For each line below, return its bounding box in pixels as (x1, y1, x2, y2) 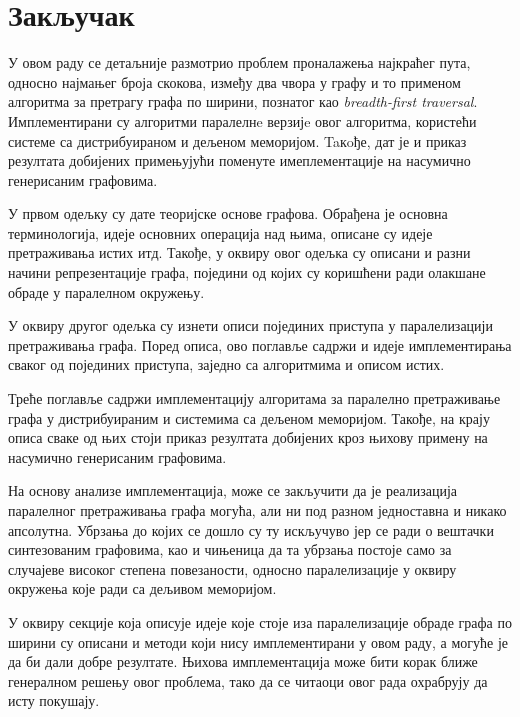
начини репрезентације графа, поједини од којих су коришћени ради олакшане (8, 262, 486, 283)
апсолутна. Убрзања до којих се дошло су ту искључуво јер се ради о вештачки (8, 519, 494, 540)
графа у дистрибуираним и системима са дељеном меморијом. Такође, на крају (8, 407, 490, 428)
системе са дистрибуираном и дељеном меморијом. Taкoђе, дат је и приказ (8, 130, 467, 151)
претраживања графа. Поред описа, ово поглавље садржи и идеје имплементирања (8, 334, 512, 355)
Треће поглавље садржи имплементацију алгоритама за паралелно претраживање (8, 388, 501, 409)
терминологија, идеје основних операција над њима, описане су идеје (8, 222, 433, 243)
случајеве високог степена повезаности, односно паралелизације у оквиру (8, 558, 457, 579)
